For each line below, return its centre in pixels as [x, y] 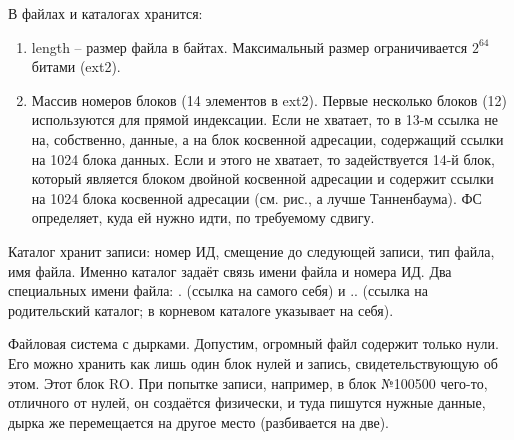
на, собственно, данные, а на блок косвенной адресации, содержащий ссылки [267, 138]
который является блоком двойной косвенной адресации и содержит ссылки [262, 178]
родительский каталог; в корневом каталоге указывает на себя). [201, 309]
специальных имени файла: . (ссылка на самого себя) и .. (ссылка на [218, 290]
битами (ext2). [76, 66]
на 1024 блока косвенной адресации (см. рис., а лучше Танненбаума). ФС [256, 197]
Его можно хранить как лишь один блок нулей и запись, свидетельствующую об [253, 362]
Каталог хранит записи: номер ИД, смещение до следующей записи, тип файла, [251, 250]
